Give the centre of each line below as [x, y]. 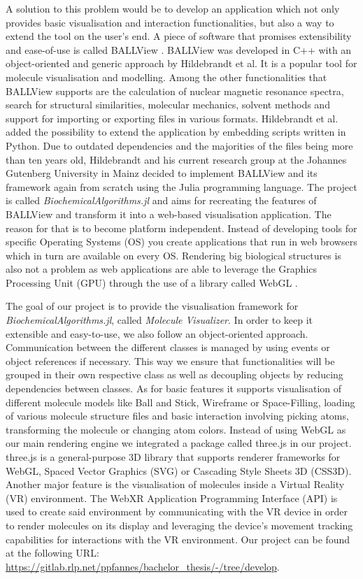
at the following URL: [52, 553]
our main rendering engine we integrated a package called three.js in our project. [179, 443]
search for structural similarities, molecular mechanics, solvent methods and [168, 105]
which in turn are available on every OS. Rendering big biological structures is [173, 255]
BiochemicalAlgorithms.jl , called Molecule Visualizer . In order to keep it [159, 320]
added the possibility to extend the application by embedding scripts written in [176, 132]
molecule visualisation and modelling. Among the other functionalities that [166, 77]
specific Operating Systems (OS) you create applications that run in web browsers [181, 242]
